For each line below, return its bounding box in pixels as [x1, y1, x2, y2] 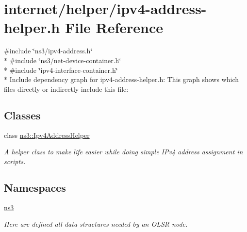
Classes [4, 107, 41, 122]
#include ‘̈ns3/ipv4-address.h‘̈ [4, 46, 93, 56]
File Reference [65, 17, 164, 37]
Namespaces [4, 180, 66, 195]
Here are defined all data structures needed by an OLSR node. [4, 219, 188, 229]
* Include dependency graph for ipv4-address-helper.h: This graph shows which [4, 74, 239, 84]
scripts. [4, 156, 26, 166]
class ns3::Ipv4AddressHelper [4, 130, 90, 140]
